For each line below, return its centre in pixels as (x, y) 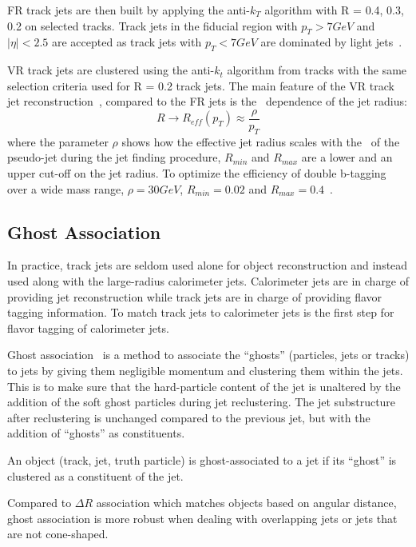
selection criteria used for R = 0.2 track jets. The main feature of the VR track (201, 85)
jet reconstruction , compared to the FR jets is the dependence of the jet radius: (207, 101)
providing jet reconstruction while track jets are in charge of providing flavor (195, 296)
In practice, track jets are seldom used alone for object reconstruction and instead (208, 265)
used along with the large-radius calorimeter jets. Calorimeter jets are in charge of (208, 281)
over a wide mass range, (66, 188)
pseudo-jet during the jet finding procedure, (114, 157)
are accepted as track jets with (127, 42)
